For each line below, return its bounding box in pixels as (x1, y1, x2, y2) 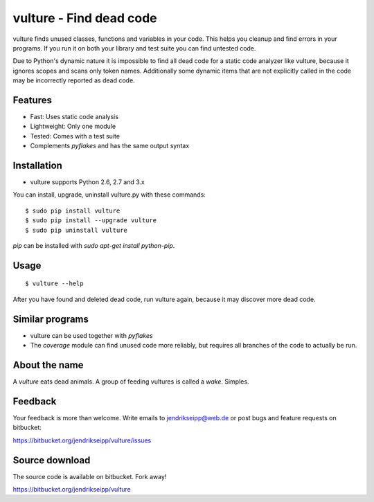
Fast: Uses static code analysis (30, 113, 119, 121)
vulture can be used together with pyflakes (30, 331, 153, 339)
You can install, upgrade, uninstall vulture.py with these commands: (12, 190, 206, 199)
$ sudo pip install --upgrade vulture (25, 217, 157, 224)
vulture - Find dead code (12, 10, 157, 26)
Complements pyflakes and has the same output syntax (30, 142, 190, 150)
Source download (12, 454, 91, 466)
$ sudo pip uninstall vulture (25, 226, 128, 234)
